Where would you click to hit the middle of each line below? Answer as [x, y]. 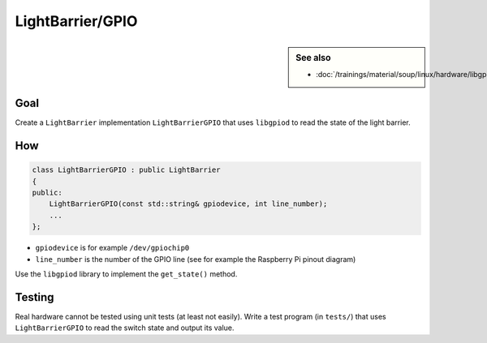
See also [313, 58]
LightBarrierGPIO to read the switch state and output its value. [125, 328]
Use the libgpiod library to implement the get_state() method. [126, 274]
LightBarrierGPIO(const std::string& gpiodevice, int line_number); [188, 204]
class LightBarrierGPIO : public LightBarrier [126, 170]
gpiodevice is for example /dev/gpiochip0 [112, 248]
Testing [34, 297]
